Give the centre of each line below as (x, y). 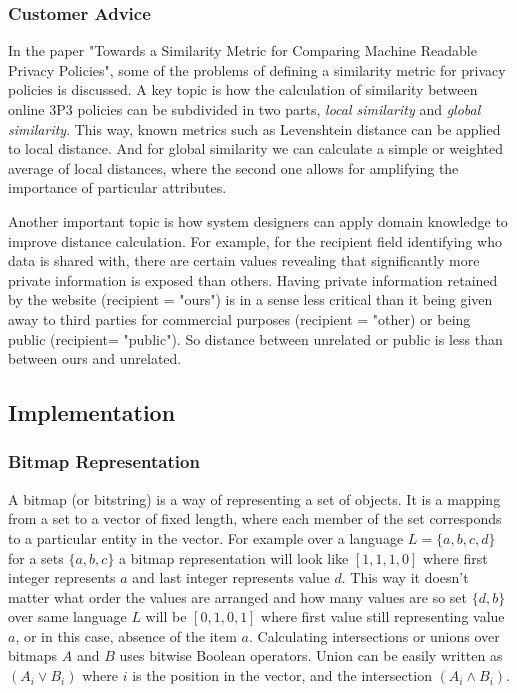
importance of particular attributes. (117, 187)
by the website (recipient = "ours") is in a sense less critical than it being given (250, 299)
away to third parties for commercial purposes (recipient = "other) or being (239, 318)
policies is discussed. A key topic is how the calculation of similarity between (243, 89)
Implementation (92, 412)
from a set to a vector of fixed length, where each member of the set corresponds (255, 518)
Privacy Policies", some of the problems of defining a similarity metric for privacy (257, 69)
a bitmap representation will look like (234, 557)
